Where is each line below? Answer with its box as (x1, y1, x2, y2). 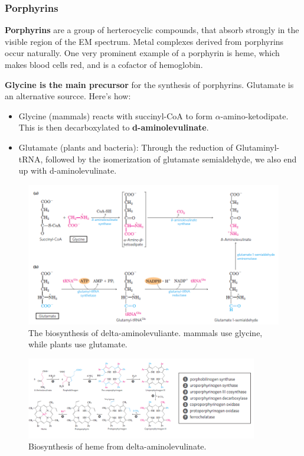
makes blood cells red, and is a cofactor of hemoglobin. (5, 58, 203, 70)
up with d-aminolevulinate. (18, 164, 117, 177)
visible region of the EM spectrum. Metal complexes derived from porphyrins (5, 35, 284, 47)
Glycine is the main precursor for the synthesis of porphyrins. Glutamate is (5, 78, 294, 90)
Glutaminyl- (236, 141, 280, 153)
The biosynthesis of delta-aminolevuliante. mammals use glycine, (28, 326, 263, 338)
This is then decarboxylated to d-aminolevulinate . (18, 121, 209, 133)
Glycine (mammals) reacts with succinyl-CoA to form (18, 109, 213, 122)
